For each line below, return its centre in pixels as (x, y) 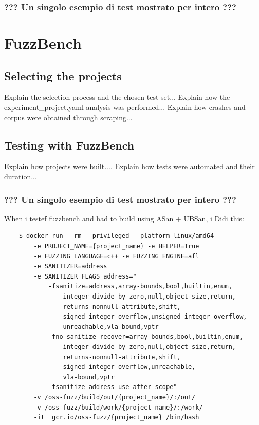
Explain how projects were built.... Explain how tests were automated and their (129, 166)
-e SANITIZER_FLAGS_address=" (85, 276)
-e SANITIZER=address (70, 266)
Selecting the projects (63, 75)
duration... (21, 176)
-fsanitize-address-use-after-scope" (113, 387)
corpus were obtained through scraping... (68, 117)
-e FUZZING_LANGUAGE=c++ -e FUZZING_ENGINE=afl (116, 256)
